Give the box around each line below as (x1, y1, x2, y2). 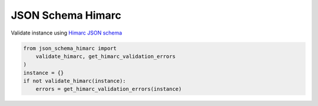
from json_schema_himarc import (23, 45, 117, 52)
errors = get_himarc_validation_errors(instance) (35, 86, 182, 93)
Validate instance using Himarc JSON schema (11, 29, 122, 36)
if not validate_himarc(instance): (23, 78, 126, 84)
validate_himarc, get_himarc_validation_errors (35, 53, 176, 60)
